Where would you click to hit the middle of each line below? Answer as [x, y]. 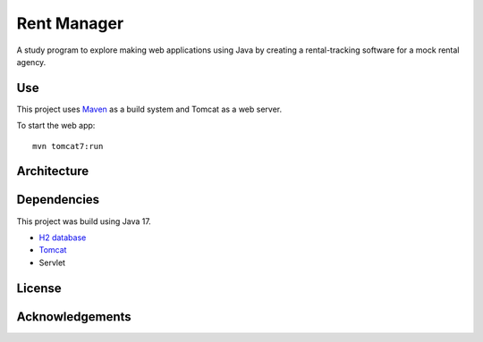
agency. [31, 62]
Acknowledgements [74, 317]
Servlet [52, 263]
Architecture [53, 171]
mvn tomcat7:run [68, 146]
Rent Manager [70, 23]
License [39, 288]
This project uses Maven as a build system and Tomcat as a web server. [149, 109]
